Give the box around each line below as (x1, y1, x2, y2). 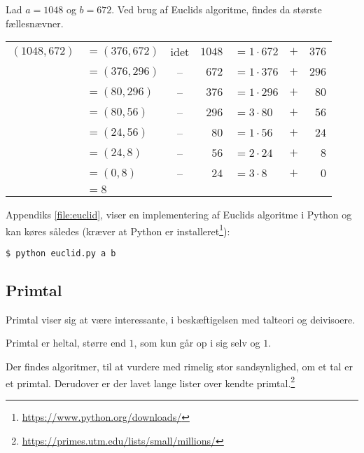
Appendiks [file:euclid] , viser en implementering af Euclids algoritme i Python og (6, 207, 352, 222)
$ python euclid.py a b (6, 249, 116, 259)
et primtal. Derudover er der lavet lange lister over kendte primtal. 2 (6, 373, 295, 390)
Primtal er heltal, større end (6, 335, 126, 350)
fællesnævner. (6, 15, 64, 30)
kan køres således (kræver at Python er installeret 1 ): (6, 221, 230, 238)
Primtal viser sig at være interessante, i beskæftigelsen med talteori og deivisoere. (6, 312, 356, 326)
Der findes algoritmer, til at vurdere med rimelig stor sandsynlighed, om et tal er (6, 359, 353, 374)
